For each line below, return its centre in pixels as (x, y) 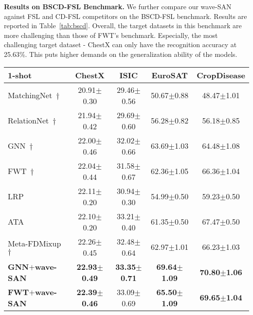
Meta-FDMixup (35, 243)
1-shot (20, 75)
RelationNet (28, 121)
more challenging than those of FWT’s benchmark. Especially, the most (111, 35)
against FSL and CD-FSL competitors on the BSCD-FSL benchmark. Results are (126, 16)
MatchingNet (30, 95)
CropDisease (221, 75)
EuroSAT (170, 75)
